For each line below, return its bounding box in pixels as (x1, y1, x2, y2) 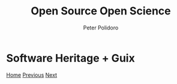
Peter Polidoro (83, 24, 119, 31)
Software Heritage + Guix (6, 51, 135, 65)
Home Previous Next (6, 71, 58, 79)
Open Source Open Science (31, 4, 171, 18)
